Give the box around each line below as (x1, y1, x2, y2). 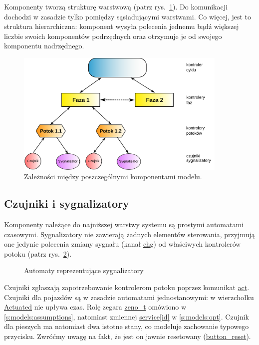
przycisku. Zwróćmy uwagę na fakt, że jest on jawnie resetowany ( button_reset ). (4, 331, 251, 341)
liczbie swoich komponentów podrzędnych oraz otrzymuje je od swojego (4, 30, 222, 41)
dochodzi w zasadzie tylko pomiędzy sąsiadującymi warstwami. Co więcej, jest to (4, 11, 252, 21)
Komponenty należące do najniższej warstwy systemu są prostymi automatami (4, 219, 244, 229)
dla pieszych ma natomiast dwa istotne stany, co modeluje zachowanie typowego (4, 321, 249, 332)
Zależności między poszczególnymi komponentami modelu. (24, 171, 202, 182)
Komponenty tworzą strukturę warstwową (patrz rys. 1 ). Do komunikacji (4, 1, 228, 11)
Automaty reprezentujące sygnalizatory (24, 265, 144, 276)
